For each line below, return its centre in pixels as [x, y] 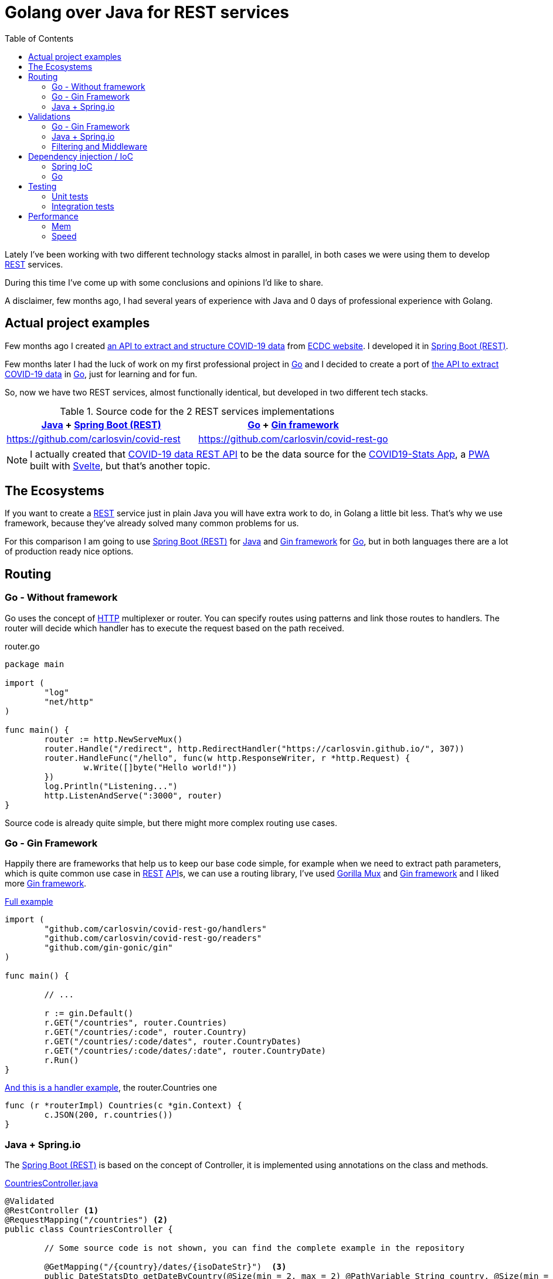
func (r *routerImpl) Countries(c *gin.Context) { [123, 1106]
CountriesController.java [52, 1183]
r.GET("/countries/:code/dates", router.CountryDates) [173, 1042]
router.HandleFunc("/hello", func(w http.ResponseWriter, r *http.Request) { [227, 758]
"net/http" [69, 701]
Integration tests [83, 206]
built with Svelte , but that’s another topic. [120, 466]
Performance [53, 216]
